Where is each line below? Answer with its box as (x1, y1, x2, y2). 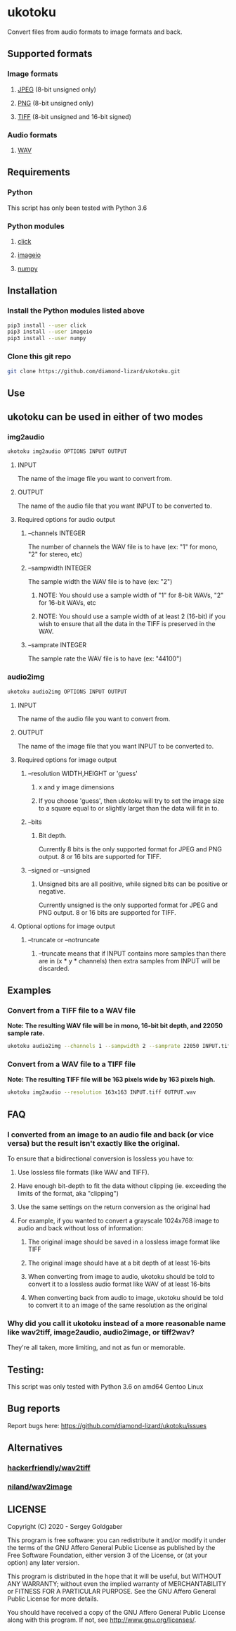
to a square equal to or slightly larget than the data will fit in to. (38, 804, 220, 812)
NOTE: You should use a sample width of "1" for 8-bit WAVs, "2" (38, 591, 224, 599)
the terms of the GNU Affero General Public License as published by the (7, 1543, 216, 1551)
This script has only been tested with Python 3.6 (7, 204, 147, 212)
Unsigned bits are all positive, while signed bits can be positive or (38, 880, 228, 888)
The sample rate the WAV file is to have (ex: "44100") (27, 654, 182, 663)
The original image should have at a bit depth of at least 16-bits (27, 1258, 211, 1267)
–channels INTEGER (27, 529, 86, 537)
